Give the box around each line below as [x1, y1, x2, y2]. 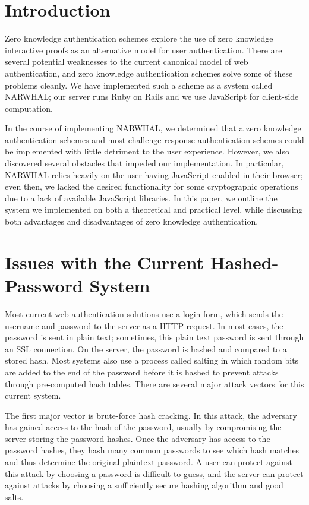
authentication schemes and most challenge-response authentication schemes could [5, 133, 304, 146]
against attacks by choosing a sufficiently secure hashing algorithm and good [5, 479, 283, 491]
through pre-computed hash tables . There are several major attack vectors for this [5, 377, 304, 390]
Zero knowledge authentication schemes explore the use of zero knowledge [5, 32, 273, 45]
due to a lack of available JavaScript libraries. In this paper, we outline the [5, 191, 278, 204]
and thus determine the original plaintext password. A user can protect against [5, 456, 292, 468]
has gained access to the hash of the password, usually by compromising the [5, 421, 282, 433]
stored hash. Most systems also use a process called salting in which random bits [5, 354, 299, 367]
